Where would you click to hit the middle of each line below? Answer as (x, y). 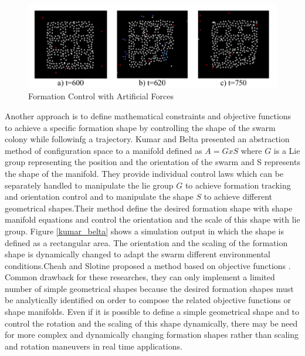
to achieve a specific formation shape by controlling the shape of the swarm (140, 127)
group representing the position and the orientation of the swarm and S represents (152, 162)
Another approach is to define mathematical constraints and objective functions (148, 115)
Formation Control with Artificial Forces (101, 96)
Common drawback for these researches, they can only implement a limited (140, 277)
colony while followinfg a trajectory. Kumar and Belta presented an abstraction (147, 139)
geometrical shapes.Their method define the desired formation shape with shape (149, 208)
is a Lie (287, 150)
